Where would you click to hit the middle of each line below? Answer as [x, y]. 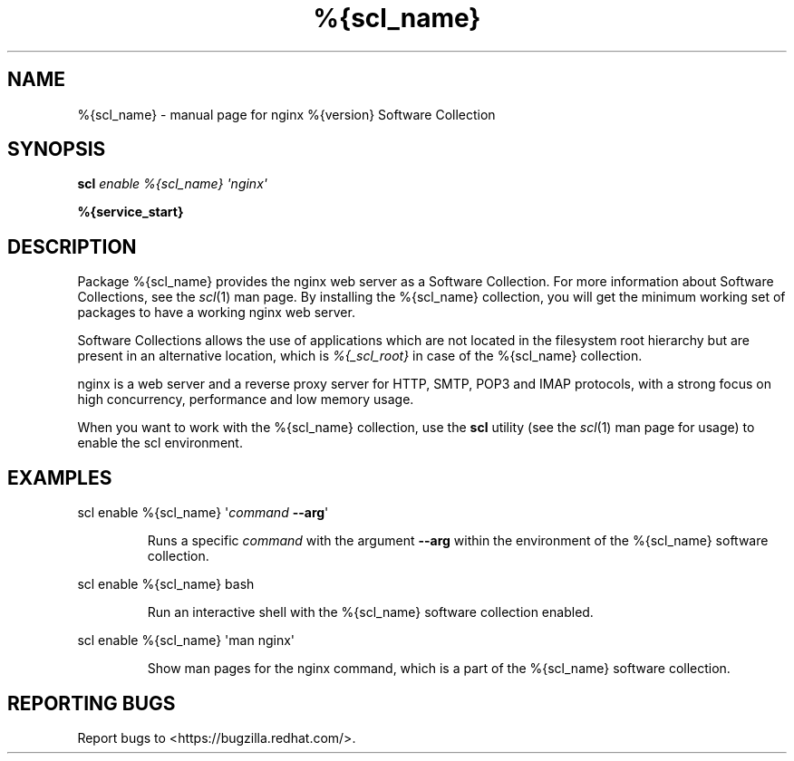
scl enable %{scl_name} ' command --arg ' [203, 513]
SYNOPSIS [57, 149]
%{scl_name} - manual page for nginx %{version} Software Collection [286, 114]
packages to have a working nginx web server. [216, 313]
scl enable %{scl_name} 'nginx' [172, 184]
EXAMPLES [60, 477]
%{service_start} [131, 212]
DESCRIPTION [72, 246]
